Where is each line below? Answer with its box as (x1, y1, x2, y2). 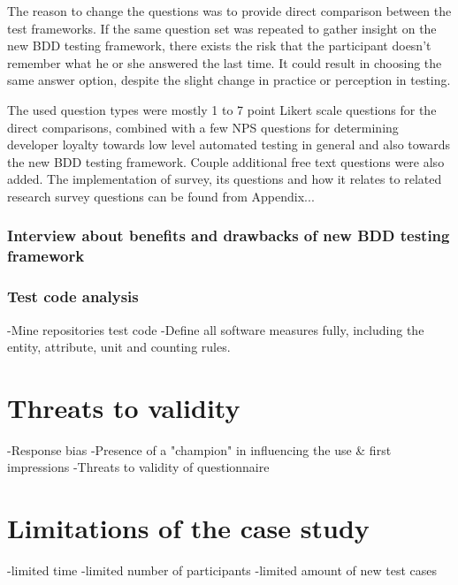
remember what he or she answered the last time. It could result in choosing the (7, 53, 442, 72)
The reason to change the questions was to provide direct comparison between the (7, 2, 452, 19)
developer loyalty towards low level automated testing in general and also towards (7, 135, 450, 154)
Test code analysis (7, 285, 139, 308)
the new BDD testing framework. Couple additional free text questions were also (7, 152, 445, 171)
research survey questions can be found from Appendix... (7, 186, 315, 205)
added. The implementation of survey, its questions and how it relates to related (7, 170, 442, 188)
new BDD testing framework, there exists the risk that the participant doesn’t (7, 36, 431, 55)
